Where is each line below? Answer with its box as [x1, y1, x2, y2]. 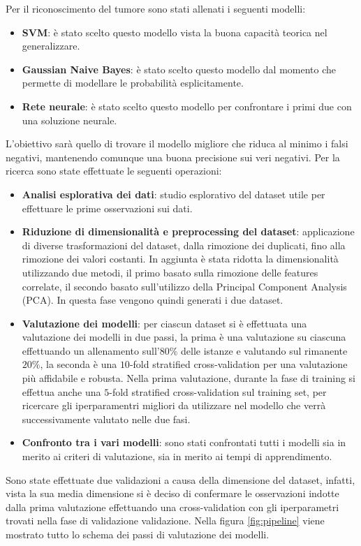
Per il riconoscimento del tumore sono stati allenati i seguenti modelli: [6, 1, 306, 15]
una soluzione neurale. [22, 112, 117, 127]
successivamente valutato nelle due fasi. [22, 411, 191, 426]
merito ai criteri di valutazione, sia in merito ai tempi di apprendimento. [22, 449, 332, 464]
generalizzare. [22, 38, 80, 53]
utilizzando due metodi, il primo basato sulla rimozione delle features [22, 265, 318, 279]
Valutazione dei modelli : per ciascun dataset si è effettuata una [22, 316, 307, 330]
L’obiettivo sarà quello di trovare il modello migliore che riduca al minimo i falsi [6, 136, 348, 151]
